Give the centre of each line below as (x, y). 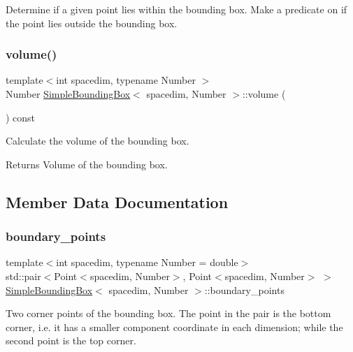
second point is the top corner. (71, 340)
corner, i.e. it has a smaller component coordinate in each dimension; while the (174, 327)
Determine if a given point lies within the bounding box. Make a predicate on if (176, 9)
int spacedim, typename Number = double (147, 262)
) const (21, 117)
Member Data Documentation (117, 201)
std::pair (23, 276)
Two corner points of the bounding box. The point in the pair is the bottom (168, 313)
